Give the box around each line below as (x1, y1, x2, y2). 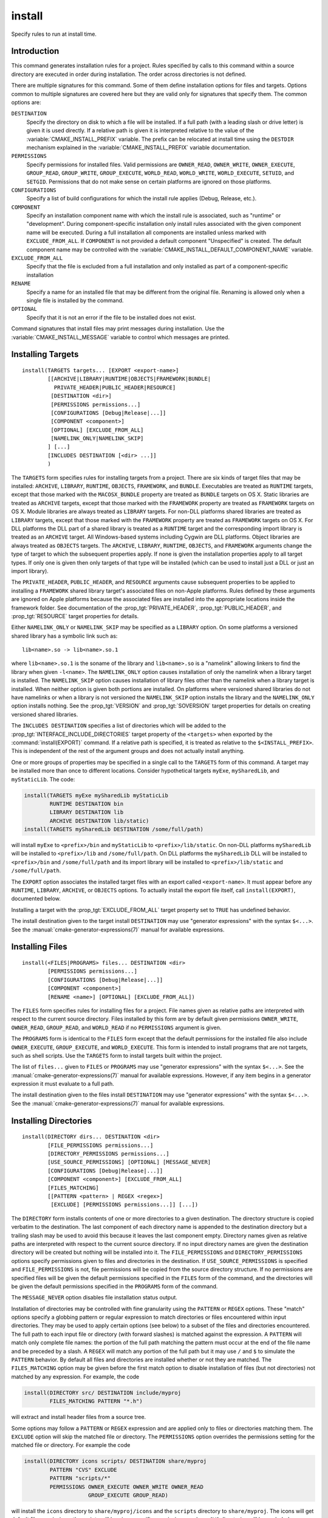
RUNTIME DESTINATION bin (49, 800, 124, 807)
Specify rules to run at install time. (11, 30, 97, 38)
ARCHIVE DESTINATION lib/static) (49, 817, 149, 824)
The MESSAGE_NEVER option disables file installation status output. (11, 1294, 177, 1301)
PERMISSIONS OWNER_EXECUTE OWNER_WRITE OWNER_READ (49, 1483, 203, 1490)
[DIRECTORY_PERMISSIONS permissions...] (47, 1151, 169, 1157)
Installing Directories (11, 1115, 92, 1126)
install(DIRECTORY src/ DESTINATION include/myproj (24, 1389, 182, 1396)
